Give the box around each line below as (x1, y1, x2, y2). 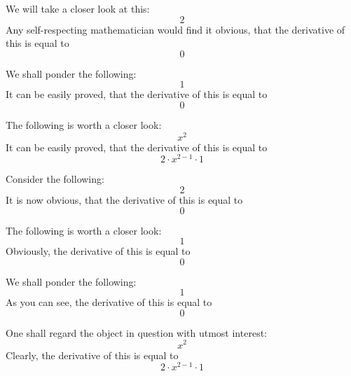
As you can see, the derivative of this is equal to (6, 295, 212, 309)
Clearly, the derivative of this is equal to (6, 347, 179, 362)
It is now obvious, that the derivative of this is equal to (6, 192, 243, 207)
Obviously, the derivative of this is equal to (6, 244, 191, 258)
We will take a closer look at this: (6, 1, 150, 15)
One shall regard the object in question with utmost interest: (6, 325, 267, 340)
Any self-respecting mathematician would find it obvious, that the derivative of (6, 22, 345, 36)
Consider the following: (6, 172, 104, 186)
